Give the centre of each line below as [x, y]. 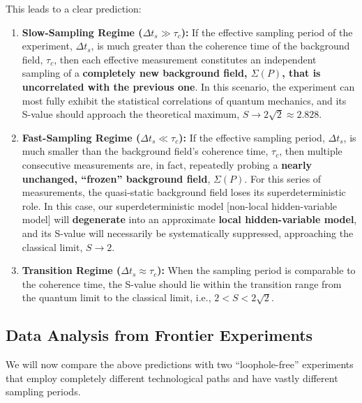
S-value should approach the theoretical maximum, [131, 114]
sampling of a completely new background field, [135, 73]
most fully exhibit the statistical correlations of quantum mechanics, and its [184, 100]
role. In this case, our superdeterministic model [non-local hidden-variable [180, 205]
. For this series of [283, 178]
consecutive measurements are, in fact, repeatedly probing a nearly [167, 164]
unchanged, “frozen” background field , [116, 178]
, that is [301, 73]
